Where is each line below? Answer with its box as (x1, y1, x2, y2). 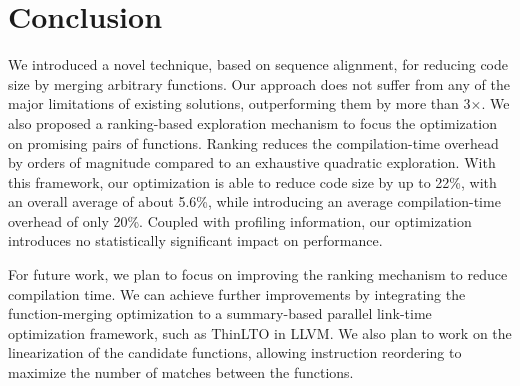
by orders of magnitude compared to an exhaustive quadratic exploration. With (8, 152, 496, 173)
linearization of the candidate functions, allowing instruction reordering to (8, 342, 462, 363)
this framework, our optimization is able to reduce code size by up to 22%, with (8, 171, 497, 192)
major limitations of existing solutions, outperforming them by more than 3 (8, 93, 471, 114)
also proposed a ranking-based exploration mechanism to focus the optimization (8, 112, 497, 133)
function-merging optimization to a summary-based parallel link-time (8, 303, 432, 324)
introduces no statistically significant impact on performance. (8, 230, 383, 251)
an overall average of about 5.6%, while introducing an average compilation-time (8, 191, 501, 212)
